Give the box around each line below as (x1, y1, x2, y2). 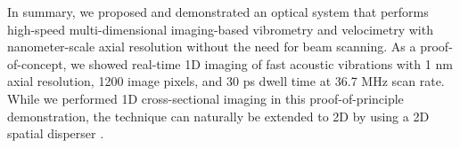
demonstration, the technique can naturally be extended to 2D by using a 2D (7, 106, 430, 125)
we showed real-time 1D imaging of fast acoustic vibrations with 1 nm (70, 54, 453, 73)
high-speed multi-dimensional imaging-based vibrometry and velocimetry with (7, 19, 433, 38)
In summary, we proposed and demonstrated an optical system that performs (7, 3, 429, 20)
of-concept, (7, 54, 67, 73)
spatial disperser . (7, 124, 104, 143)
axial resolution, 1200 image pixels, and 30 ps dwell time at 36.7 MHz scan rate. (7, 72, 445, 90)
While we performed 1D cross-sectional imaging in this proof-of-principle (7, 89, 404, 107)
